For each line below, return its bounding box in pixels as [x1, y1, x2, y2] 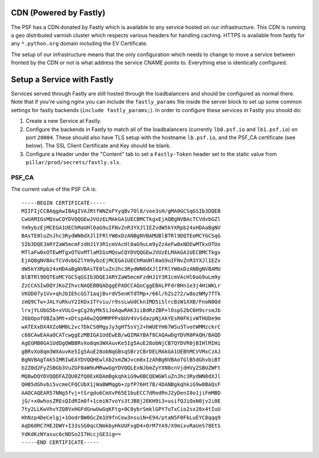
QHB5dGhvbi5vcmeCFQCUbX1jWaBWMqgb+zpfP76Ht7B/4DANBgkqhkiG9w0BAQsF [21, 381, 221, 388]
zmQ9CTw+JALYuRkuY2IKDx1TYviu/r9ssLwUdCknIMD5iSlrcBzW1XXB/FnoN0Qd [21, 299, 221, 305]
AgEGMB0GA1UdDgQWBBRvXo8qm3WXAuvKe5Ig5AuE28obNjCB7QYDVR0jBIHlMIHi [21, 340, 221, 346]
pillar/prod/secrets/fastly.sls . [25, 159, 121, 166]
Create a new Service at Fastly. [25, 117, 102, 125]
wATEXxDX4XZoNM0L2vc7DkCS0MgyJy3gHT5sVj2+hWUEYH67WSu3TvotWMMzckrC [21, 323, 221, 330]
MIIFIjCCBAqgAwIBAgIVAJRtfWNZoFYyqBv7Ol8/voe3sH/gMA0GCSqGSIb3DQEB [21, 208, 221, 215]
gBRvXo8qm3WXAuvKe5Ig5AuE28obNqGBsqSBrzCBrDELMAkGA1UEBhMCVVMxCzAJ [21, 348, 221, 355]
